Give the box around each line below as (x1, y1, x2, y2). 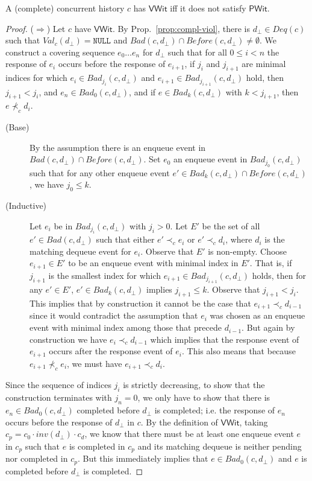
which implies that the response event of (150, 333, 299, 345)
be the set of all (202, 219, 260, 232)
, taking (239, 415, 268, 428)
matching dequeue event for (30, 244, 131, 257)
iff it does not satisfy (170, 2, 246, 14)
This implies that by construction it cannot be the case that (30, 297, 251, 309)
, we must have (67, 357, 122, 369)
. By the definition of (140, 415, 218, 428)
